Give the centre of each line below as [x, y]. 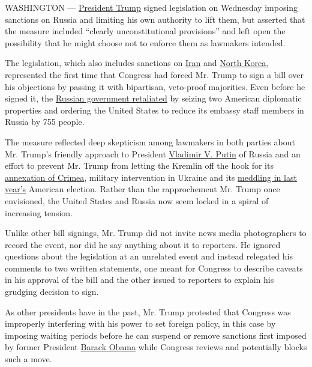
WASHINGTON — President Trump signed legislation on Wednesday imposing [151, 7]
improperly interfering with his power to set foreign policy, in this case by [140, 323]
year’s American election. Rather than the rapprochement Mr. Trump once [142, 189]
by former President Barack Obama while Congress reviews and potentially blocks [156, 347]
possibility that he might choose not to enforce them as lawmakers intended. [145, 42]
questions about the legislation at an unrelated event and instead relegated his [149, 256]
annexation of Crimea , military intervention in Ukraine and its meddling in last [151, 177]
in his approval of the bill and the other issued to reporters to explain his [139, 280]
